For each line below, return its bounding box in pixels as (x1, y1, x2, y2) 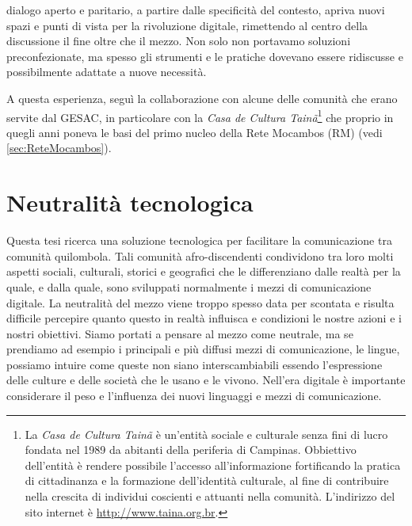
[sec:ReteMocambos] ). (6, 139, 112, 156)
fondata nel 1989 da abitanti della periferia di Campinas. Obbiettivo (25, 441, 357, 458)
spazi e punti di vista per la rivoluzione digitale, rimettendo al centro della (6, 17, 368, 33)
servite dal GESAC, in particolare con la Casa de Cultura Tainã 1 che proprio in (6, 106, 394, 125)
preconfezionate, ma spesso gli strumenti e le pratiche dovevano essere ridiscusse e (6, 48, 403, 64)
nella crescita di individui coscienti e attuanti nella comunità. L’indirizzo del (25, 488, 395, 505)
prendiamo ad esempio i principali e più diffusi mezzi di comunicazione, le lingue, (6, 341, 400, 357)
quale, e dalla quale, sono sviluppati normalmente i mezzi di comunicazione (6, 278, 372, 295)
